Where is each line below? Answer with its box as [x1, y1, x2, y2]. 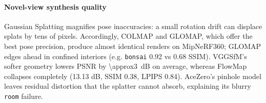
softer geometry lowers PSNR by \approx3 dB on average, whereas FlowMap [4, 61, 247, 71]
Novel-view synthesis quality [4, 1, 107, 12]
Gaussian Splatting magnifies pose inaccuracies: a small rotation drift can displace [4, 20, 262, 31]
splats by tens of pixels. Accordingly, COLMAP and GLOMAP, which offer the [4, 31, 253, 41]
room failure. [4, 91, 43, 101]
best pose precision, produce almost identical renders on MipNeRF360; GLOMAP [4, 40, 261, 51]
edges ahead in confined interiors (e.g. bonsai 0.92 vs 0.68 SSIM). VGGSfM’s [4, 50, 247, 61]
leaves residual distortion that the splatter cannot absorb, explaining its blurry [4, 81, 251, 91]
